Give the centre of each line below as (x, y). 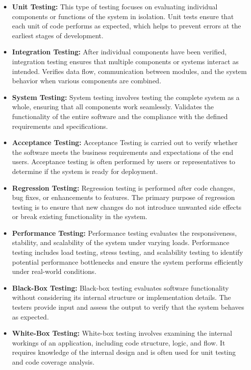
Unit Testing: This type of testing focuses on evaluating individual (115, 6)
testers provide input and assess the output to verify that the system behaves (128, 307)
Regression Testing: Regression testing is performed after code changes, (124, 187)
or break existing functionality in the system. (80, 216)
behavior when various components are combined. (87, 81)
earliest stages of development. (58, 35)
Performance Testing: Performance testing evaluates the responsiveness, (124, 233)
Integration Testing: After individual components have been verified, (119, 52)
